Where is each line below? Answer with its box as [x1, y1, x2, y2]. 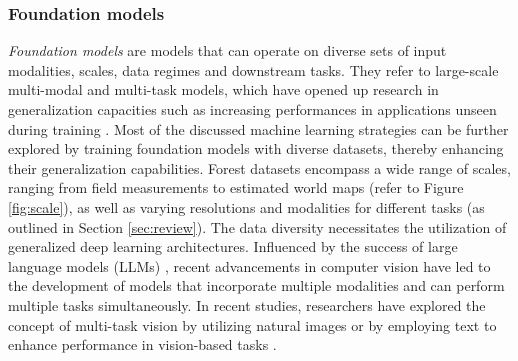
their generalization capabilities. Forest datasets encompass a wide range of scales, [8, 157, 511, 178]
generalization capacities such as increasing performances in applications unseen [8, 99, 497, 119]
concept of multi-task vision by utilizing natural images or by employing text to [8, 314, 497, 335]
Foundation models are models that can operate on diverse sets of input [8, 40, 447, 61]
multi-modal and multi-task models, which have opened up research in [8, 79, 439, 100]
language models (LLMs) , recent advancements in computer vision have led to [8, 255, 491, 276]
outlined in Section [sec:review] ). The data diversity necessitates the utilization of [8, 216, 507, 237]
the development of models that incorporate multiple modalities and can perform [8, 275, 505, 296]
